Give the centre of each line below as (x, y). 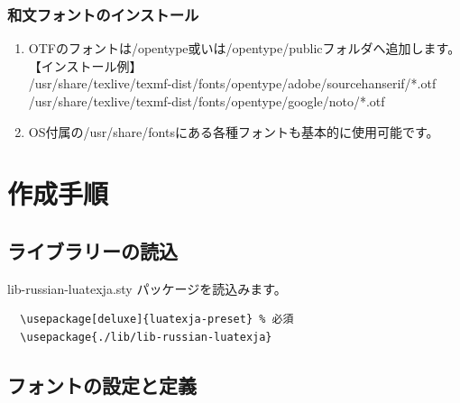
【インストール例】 (85, 65)
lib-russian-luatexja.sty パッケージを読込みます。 (147, 288)
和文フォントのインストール (103, 14)
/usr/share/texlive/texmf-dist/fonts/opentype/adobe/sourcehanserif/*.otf (232, 83)
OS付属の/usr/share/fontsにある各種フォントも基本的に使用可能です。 (234, 131)
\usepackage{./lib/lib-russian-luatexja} (146, 337)
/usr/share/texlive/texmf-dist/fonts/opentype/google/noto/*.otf (207, 101)
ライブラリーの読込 (92, 250)
